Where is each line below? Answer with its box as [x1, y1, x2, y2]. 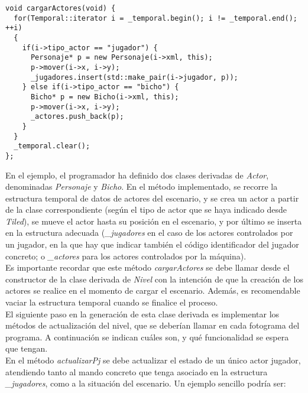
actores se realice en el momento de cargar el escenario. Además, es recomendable [5, 284, 300, 297]
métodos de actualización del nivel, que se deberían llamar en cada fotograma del [5, 319, 300, 332]
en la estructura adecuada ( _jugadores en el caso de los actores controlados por [5, 226, 293, 239]
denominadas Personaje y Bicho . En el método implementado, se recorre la [5, 180, 278, 193]
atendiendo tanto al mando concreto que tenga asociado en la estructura [5, 365, 268, 378]
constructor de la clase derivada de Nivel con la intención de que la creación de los [5, 272, 304, 285]
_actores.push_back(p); [30, 112, 124, 121]
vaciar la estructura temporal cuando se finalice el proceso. [5, 296, 218, 308]
